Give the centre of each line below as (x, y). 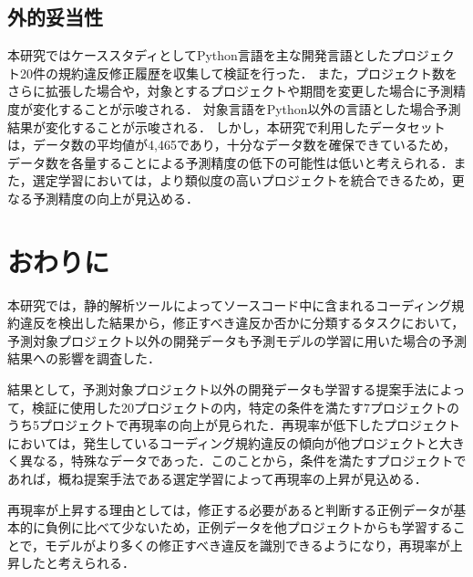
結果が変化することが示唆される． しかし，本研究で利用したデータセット (226, 126)
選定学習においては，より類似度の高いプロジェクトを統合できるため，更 (248, 180)
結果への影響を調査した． (84, 358)
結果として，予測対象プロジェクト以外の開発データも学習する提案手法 (217, 389)
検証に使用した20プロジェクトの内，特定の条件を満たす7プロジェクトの (246, 407)
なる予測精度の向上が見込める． (103, 198)
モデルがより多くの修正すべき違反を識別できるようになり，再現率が (247, 545)
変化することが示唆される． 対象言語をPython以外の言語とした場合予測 (247, 108)
